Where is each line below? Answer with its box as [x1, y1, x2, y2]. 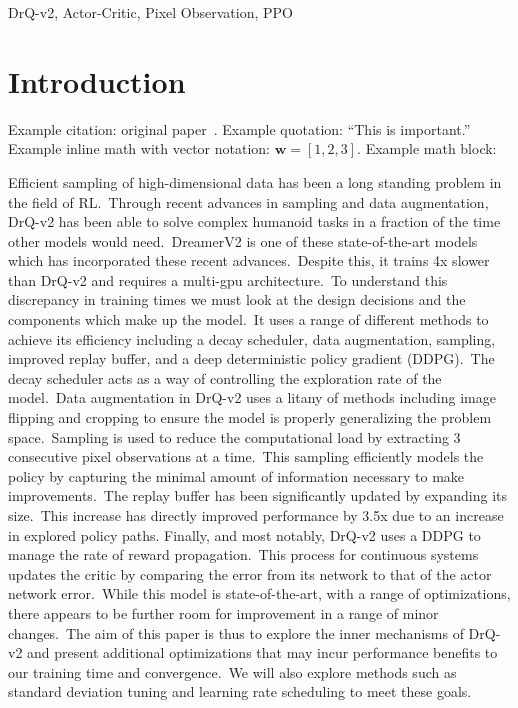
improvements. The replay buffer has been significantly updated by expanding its [8, 485, 508, 506]
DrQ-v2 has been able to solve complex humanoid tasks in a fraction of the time [8, 211, 501, 232]
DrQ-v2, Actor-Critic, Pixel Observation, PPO [8, 2, 293, 22]
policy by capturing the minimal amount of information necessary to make [8, 465, 465, 486]
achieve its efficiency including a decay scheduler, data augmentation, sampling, [8, 328, 496, 349]
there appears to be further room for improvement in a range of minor [8, 602, 439, 623]
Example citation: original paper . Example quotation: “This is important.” [8, 118, 471, 139]
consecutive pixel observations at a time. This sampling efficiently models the [8, 446, 484, 467]
